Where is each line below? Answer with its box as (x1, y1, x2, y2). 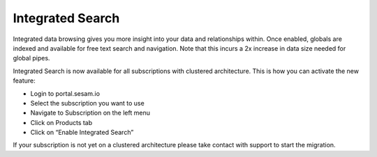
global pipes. (13, 54, 50, 63)
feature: (13, 76, 36, 85)
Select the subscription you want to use (30, 99, 145, 107)
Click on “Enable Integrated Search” (30, 129, 134, 137)
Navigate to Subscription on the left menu (30, 108, 150, 117)
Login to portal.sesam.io (30, 89, 101, 97)
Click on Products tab (30, 118, 93, 126)
